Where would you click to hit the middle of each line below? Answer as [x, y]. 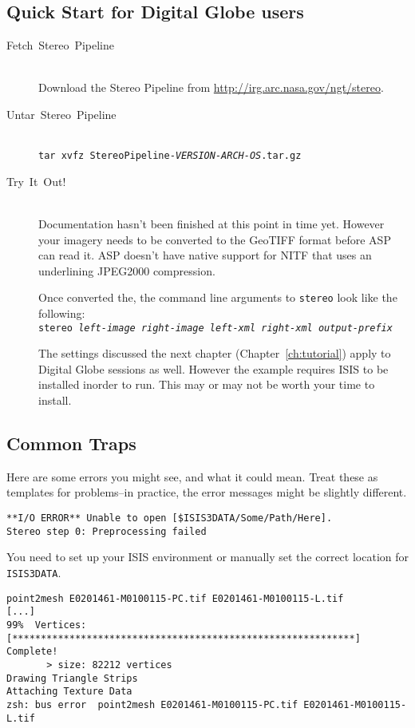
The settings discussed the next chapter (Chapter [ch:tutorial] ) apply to [215, 353]
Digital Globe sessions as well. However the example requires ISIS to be [213, 368]
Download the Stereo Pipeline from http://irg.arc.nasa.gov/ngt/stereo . [211, 87]
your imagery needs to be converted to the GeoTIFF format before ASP [215, 239]
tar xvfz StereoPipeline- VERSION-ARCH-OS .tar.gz [170, 156]
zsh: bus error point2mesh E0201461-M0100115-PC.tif [152, 704]
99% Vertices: [47, 625]
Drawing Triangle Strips [72, 678]
